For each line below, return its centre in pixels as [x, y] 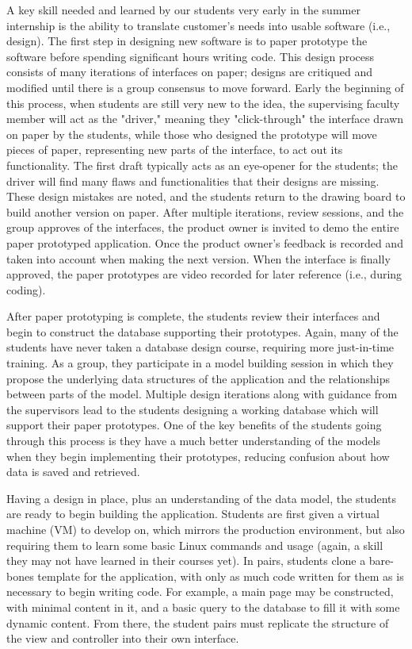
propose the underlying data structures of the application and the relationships [198, 378]
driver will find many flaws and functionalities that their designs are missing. [193, 180]
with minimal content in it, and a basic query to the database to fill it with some [203, 607]
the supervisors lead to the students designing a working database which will [193, 409]
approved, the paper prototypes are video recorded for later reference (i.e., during [204, 274]
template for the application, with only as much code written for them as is [221, 576]
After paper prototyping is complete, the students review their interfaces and [193, 316]
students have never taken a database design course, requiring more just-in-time [200, 347]
